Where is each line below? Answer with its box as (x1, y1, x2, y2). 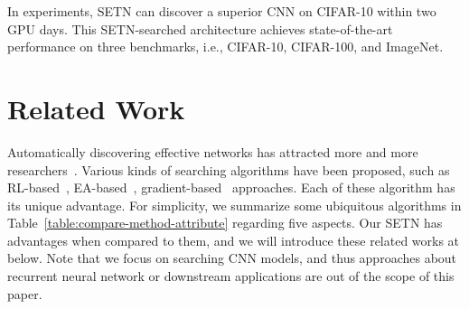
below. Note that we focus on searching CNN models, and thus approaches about (7, 248, 457, 267)
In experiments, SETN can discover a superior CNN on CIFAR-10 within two (7, 2, 436, 20)
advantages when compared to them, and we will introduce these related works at (7, 230, 460, 249)
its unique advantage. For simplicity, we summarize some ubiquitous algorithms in (7, 195, 462, 214)
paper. (7, 284, 42, 303)
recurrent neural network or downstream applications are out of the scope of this (7, 267, 455, 286)
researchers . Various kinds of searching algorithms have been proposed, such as (7, 160, 450, 179)
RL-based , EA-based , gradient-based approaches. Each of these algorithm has (7, 178, 455, 197)
